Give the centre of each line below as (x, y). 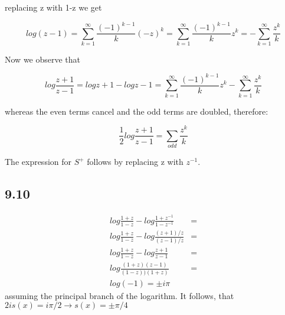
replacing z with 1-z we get (53, 7)
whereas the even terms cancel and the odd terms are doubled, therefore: (137, 111)
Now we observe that (43, 59)
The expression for (38, 162)
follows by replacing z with (135, 162)
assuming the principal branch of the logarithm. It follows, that (119, 295)
